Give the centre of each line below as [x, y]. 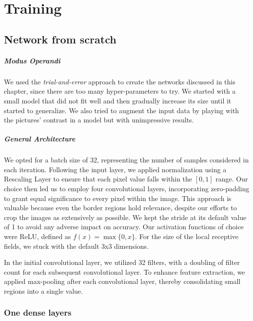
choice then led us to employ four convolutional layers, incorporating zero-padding [127, 189]
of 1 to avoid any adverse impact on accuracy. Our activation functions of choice [124, 227]
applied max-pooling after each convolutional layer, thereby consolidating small [122, 281]
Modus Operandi [32, 60]
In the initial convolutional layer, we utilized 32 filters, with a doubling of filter [122, 262]
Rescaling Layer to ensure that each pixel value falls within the [98, 179]
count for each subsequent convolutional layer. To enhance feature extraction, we [125, 271]
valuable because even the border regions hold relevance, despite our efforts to [120, 208]
